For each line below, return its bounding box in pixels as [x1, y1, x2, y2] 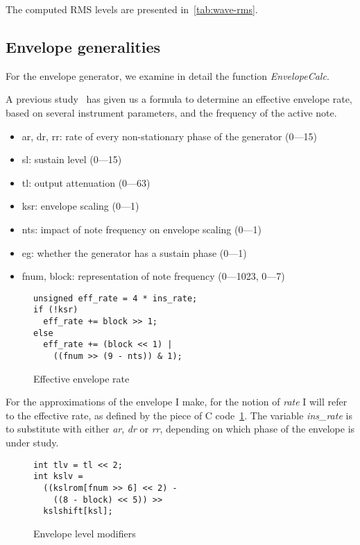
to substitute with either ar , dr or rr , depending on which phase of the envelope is [6, 421, 355, 436]
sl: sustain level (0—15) [22, 152, 122, 167]
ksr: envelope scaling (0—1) [22, 199, 139, 213]
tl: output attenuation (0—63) [22, 175, 151, 190]
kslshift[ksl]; [43, 506, 113, 517]
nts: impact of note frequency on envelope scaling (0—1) [22, 221, 262, 236]
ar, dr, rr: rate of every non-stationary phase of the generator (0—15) [22, 128, 318, 143]
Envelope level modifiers [33, 526, 136, 540]
